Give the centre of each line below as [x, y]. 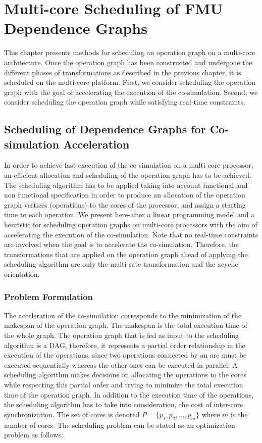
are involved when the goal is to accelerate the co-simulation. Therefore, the [121, 244]
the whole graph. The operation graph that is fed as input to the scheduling [122, 335]
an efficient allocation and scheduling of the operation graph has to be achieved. [128, 175]
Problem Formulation [49, 296]
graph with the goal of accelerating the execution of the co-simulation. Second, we [131, 92]
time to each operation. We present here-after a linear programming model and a [129, 214]
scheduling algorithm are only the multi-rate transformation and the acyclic [121, 264]
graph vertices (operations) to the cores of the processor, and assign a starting [125, 204]
